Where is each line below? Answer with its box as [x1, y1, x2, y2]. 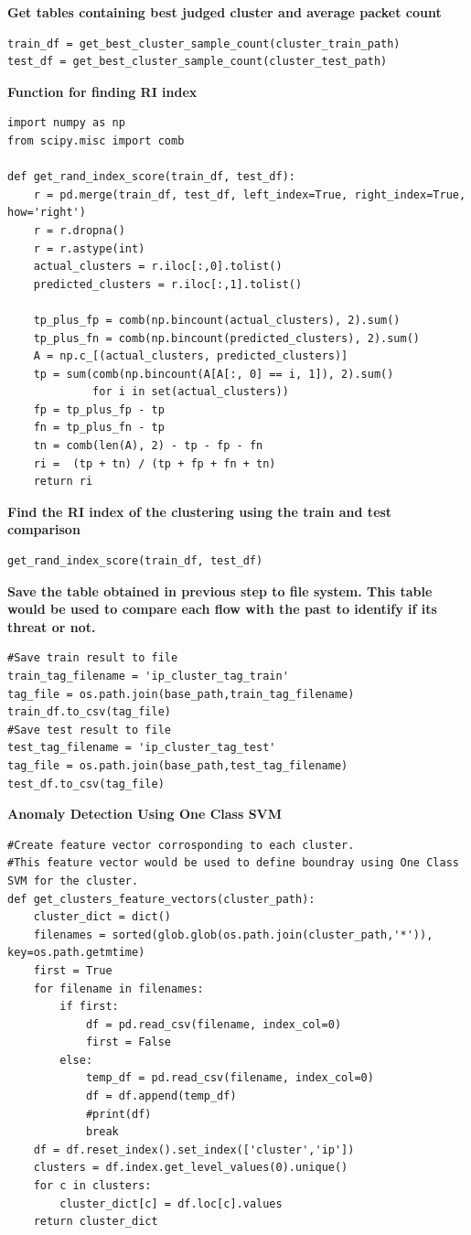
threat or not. [7, 617, 96, 636]
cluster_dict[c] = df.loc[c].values [59, 1197, 283, 1210]
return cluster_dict [33, 1215, 158, 1229]
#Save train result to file [7, 651, 178, 665]
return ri [33, 475, 93, 489]
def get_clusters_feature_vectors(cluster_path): [7, 892, 316, 906]
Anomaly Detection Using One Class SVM [7, 804, 283, 823]
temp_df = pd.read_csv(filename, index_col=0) [85, 1071, 374, 1085]
